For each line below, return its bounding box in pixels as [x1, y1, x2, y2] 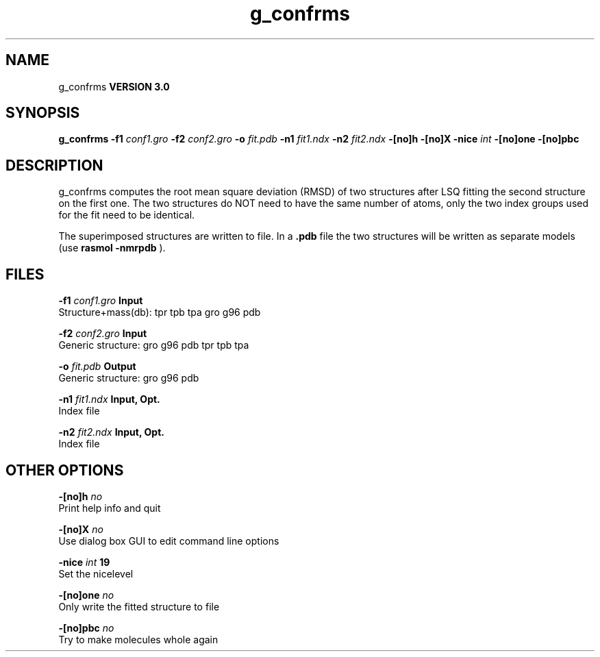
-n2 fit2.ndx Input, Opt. [58, 426, 164, 438]
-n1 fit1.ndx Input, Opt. [58, 393, 160, 406]
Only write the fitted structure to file [58, 600, 220, 612]
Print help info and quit [58, 501, 161, 514]
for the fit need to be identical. [58, 209, 195, 221]
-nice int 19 [58, 556, 110, 568]
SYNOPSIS [5, 104, 80, 122]
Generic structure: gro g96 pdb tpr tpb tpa [58, 339, 249, 351]
